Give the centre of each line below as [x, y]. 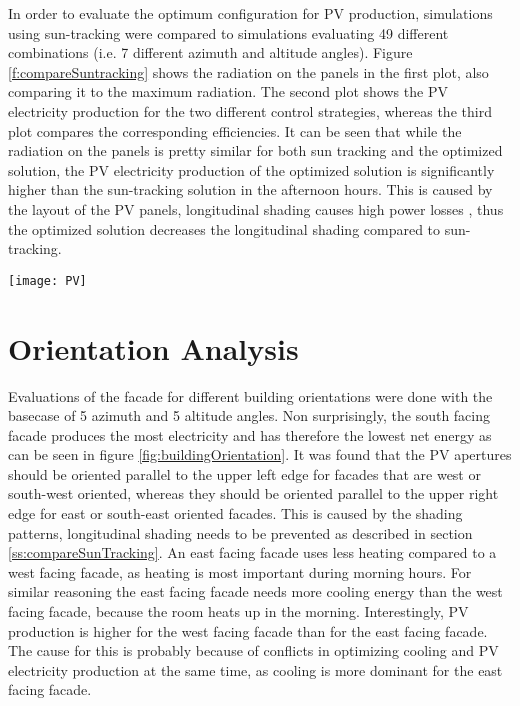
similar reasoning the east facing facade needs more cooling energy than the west [255, 591]
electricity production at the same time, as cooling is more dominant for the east [255, 669]
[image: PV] [47, 280]
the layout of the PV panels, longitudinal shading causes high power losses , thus [256, 208]
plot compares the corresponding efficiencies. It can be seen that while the [235, 130]
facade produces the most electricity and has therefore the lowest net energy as [250, 434]
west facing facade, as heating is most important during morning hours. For [240, 571]
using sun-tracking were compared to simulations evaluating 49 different [228, 32]
